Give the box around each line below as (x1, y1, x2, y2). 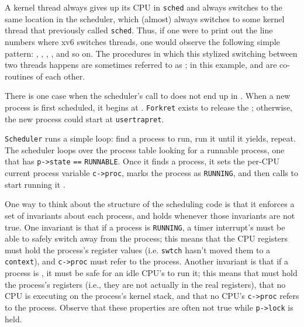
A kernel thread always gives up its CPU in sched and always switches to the (5, 1, 282, 13)
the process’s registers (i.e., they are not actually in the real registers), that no (5, 278, 286, 290)
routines (5, 70, 34, 82)
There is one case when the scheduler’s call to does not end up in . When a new (5, 90, 291, 102)
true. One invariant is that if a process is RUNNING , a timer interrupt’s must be (5, 221, 285, 233)
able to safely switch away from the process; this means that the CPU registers (5, 232, 288, 245)
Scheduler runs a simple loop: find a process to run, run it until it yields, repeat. (5, 132, 296, 144)
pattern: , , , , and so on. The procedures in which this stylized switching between (5, 47, 298, 59)
